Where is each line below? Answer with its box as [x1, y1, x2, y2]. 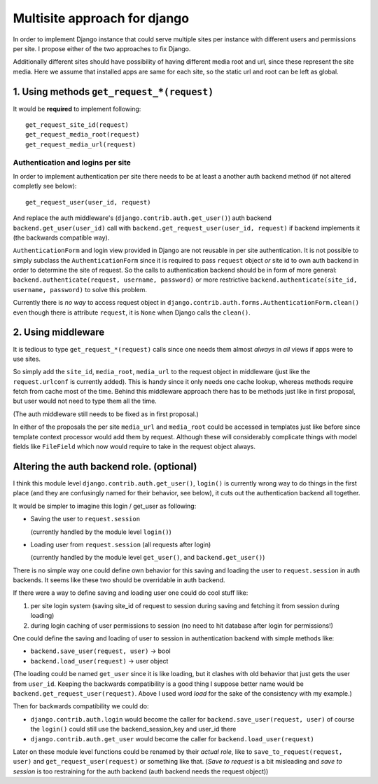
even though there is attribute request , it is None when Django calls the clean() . [13, 308, 251, 317]
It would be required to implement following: [13, 104, 141, 113]
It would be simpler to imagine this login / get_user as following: [13, 502, 197, 510]
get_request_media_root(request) [25, 130, 140, 139]
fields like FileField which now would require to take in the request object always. [13, 442, 255, 451]
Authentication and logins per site [13, 158, 131, 167]
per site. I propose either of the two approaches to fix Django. [13, 44, 191, 53]
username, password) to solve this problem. [13, 285, 147, 294]
